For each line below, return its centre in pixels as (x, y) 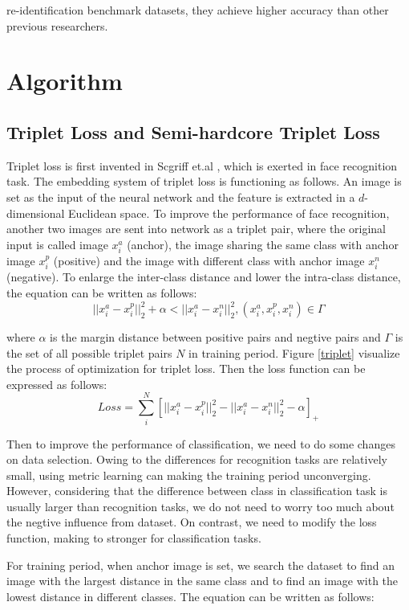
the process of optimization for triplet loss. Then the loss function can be (186, 368)
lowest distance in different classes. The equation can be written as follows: (190, 596)
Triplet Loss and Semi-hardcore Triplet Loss (193, 131)
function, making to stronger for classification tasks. (134, 538)
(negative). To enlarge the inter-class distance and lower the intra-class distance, (204, 277)
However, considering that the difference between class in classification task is (197, 491)
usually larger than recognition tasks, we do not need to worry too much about (200, 506)
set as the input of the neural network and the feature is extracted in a (181, 197)
